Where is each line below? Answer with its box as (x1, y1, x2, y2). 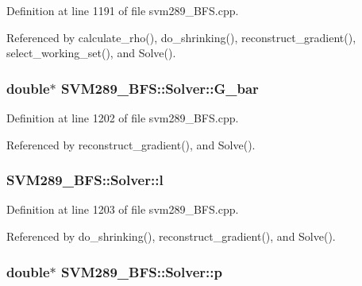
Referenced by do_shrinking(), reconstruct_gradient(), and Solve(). (6, 228, 336, 244)
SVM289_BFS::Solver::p (61, 261, 222, 281)
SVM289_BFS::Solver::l (6, 170, 164, 190)
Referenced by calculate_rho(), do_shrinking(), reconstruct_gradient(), (6, 29, 356, 45)
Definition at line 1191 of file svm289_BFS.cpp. (6, 2, 239, 18)
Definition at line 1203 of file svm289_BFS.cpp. (6, 201, 239, 218)
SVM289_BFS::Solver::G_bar (61, 78, 259, 98)
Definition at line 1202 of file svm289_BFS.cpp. (6, 110, 239, 126)
